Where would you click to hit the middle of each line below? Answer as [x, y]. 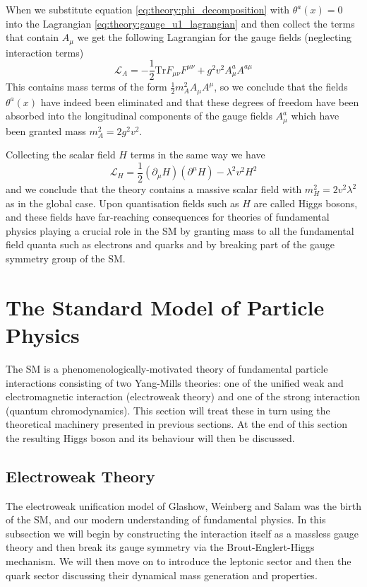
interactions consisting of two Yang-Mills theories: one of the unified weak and [175, 382]
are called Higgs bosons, [306, 203]
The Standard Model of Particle [165, 307]
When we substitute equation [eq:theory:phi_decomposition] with [148, 9]
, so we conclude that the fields [281, 87]
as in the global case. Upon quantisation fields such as [122, 203]
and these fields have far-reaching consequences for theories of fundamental [168, 217]
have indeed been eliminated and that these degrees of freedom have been [200, 101]
